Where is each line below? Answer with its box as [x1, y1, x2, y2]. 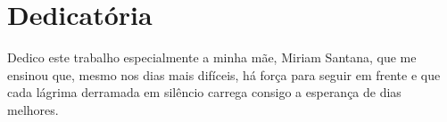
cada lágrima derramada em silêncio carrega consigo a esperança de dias [7, 83, 401, 102]
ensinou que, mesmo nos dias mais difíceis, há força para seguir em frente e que [7, 65, 441, 84]
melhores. [7, 100, 59, 118]
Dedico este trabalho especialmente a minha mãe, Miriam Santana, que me [7, 48, 417, 67]
